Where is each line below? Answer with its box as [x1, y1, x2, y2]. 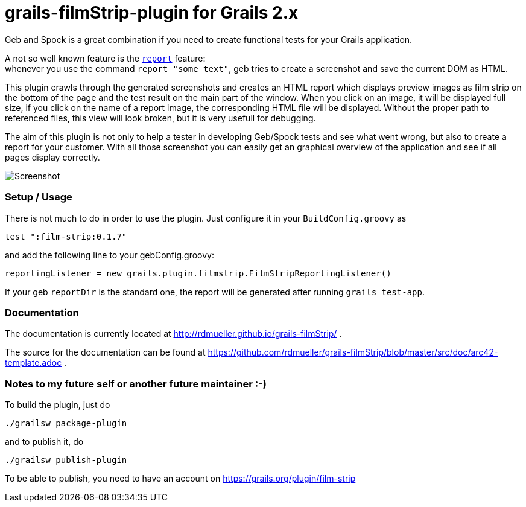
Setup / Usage [5, 191, 72, 203]
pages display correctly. [5, 151, 100, 162]
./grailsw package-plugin [5, 418, 127, 428]
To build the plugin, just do [5, 400, 110, 410]
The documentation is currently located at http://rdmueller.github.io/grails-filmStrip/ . [5, 328, 342, 339]
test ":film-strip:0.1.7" [5, 231, 127, 241]
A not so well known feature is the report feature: [5, 53, 206, 63]
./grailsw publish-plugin [5, 455, 127, 465]
